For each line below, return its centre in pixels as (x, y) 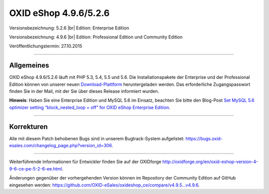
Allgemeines (29, 66)
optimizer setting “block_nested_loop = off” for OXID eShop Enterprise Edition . (90, 107)
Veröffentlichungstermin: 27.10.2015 (46, 46)
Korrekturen (28, 126)
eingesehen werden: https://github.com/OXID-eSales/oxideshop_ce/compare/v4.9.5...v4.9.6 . (104, 185)
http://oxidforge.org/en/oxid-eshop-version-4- (210, 162)
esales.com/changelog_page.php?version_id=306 (61, 146)
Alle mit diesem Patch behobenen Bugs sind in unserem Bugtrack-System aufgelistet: (97, 138)
